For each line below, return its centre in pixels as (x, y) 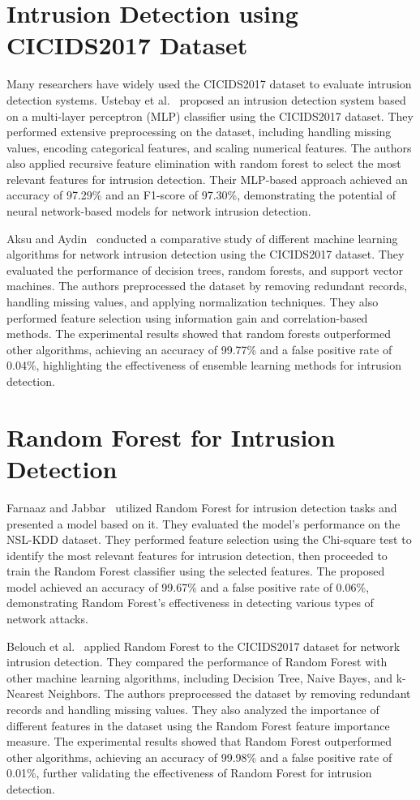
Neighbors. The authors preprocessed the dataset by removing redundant (229, 693)
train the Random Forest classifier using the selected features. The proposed (196, 571)
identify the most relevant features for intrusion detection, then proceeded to (197, 555)
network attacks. (47, 619)
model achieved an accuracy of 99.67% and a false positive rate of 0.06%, (188, 586)
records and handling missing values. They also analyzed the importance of (193, 710)
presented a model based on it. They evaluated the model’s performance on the (204, 523)
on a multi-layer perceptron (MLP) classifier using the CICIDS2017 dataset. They (210, 116)
